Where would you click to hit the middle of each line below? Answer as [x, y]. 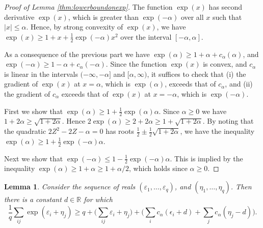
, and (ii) [239, 84]
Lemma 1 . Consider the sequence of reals [70, 187]
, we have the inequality [217, 131]
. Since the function [136, 64]
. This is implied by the [206, 158]
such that [227, 17]
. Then [241, 187]
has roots [120, 131]
